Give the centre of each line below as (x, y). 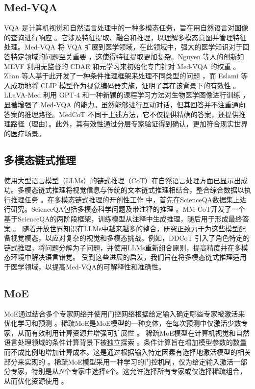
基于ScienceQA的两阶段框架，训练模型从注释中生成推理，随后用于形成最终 (123, 218)
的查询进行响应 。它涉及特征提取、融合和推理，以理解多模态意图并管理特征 (125, 37)
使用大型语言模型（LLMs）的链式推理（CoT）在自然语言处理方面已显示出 (123, 180)
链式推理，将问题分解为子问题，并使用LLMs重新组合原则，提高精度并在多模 (126, 247)
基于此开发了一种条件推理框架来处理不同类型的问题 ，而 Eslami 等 (141, 76)
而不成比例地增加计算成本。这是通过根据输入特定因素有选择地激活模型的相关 (127, 352)
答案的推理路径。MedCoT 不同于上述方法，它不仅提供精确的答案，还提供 (121, 114)
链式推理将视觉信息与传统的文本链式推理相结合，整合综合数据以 (141, 190)
